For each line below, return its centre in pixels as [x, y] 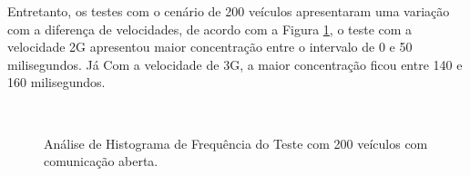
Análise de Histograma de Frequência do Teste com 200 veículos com [236, 143]
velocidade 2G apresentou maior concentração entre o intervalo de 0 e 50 [210, 47]
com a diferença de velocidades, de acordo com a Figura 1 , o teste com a [210, 29]
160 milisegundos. [56, 82]
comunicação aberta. [101, 161]
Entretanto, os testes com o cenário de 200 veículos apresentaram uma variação [229, 11]
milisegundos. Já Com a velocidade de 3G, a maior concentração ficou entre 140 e [235, 64]
